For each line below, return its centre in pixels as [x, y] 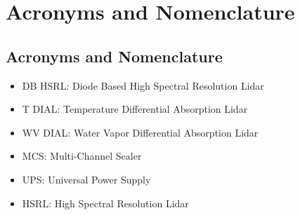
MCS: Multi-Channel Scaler [82, 156]
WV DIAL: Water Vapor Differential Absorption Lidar [140, 132]
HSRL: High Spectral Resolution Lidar [105, 203]
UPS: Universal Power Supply [86, 179]
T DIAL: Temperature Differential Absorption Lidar [135, 109]
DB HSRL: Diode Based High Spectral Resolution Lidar [143, 85]
